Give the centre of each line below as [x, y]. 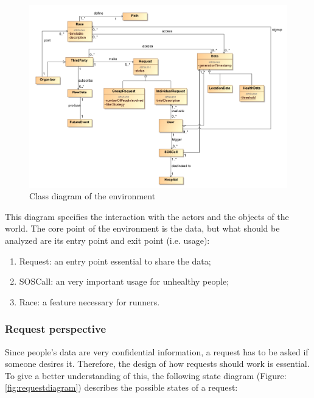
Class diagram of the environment [92, 196]
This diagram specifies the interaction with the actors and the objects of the [147, 216]
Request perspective [56, 329]
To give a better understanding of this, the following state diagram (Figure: [146, 375]
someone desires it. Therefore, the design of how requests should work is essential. [157, 364]
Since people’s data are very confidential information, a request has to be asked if [157, 351]
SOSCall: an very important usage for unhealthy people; [124, 281]
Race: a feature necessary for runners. [89, 301]
